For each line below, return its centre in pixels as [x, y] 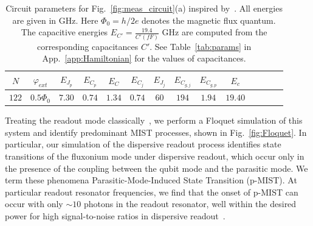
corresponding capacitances [88, 46]
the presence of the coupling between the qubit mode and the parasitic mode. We [156, 168]
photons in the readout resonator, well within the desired [190, 204]
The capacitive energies [64, 32]
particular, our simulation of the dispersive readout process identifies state [143, 144]
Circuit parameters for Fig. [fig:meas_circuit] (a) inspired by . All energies [144, 8]
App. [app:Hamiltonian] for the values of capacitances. [144, 58]
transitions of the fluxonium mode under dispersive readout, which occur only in [155, 156]
